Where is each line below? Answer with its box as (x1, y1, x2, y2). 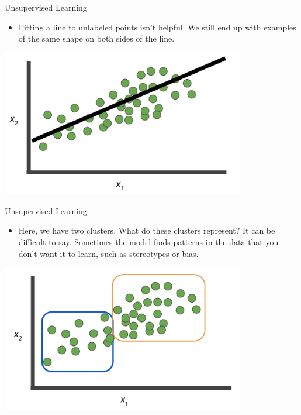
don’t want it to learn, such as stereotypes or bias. (18, 247, 199, 259)
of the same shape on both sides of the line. (18, 32, 175, 44)
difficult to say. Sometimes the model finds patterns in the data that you (18, 235, 279, 248)
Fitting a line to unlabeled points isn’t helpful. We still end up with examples (18, 20, 296, 33)
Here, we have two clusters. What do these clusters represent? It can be (18, 224, 275, 236)
